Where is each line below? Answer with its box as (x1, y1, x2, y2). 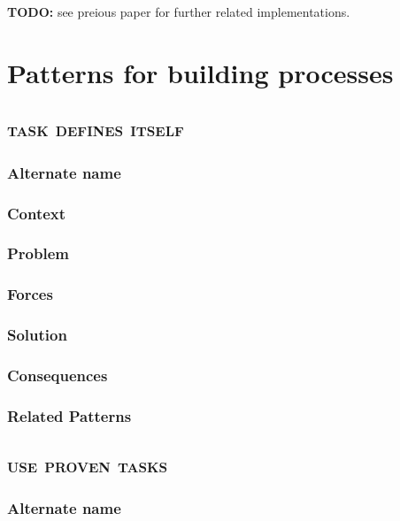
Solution (7, 324, 67, 346)
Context (7, 202, 66, 224)
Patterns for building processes (7, 54, 394, 90)
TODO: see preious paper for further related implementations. (7, 3, 350, 20)
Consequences (7, 364, 108, 386)
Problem (7, 242, 69, 264)
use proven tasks (7, 451, 168, 479)
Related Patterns (7, 404, 132, 426)
